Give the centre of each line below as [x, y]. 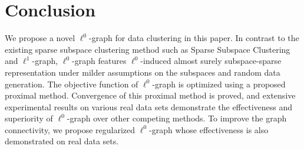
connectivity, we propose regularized [70, 129]
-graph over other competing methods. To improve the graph [177, 118]
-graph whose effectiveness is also [209, 129]
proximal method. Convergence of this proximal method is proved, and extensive [150, 95]
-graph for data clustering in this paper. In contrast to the [194, 38]
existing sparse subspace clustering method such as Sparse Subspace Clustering [148, 49]
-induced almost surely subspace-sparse [211, 61]
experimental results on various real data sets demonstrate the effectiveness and [149, 106]
